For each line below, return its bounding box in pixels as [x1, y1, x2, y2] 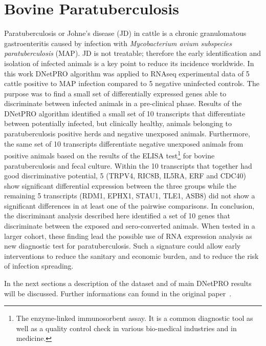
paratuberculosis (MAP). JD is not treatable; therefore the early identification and [4, 48, 261, 58]
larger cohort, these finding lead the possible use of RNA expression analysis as [4, 230, 252, 241]
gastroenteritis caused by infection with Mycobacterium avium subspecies [4, 37, 232, 48]
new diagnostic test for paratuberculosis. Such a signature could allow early [4, 240, 241, 251]
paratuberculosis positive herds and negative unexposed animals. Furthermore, [4, 128, 250, 139]
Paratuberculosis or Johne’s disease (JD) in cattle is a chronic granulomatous [4, 28, 247, 38]
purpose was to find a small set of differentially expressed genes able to [4, 88, 227, 98]
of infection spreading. [4, 260, 74, 271]
